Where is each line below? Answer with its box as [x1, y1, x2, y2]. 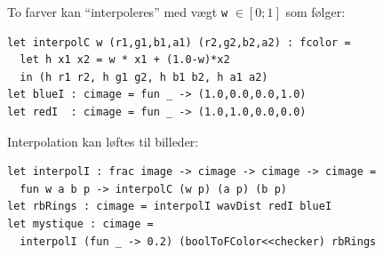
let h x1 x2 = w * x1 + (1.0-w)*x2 [20, 53, 230, 67]
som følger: [285, 3, 346, 20]
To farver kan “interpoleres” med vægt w [7, 3, 228, 20]
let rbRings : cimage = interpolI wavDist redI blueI [7, 200, 332, 213]
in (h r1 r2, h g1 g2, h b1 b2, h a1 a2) [20, 70, 268, 84]
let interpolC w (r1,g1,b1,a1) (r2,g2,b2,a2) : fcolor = [7, 36, 351, 49]
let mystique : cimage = [7, 218, 154, 230]
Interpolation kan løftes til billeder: [7, 131, 199, 150]
